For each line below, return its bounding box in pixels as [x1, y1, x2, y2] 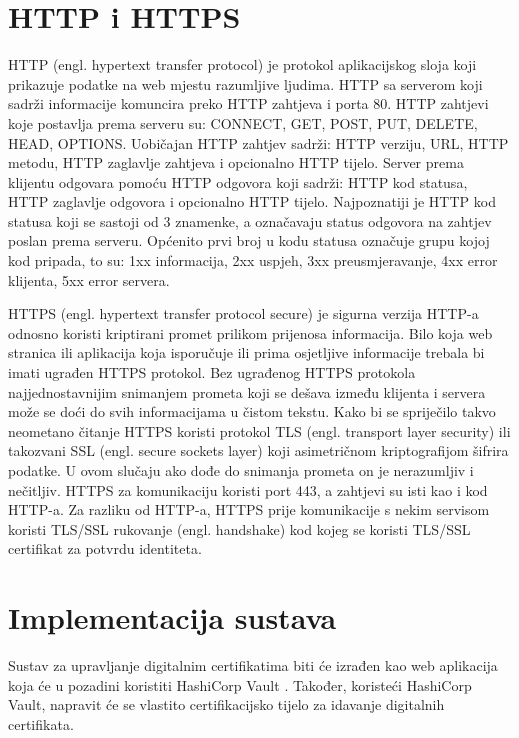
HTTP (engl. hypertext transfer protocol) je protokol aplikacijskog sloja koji [8, 54, 477, 75]
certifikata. [8, 713, 74, 734]
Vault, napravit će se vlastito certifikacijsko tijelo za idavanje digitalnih [8, 694, 445, 715]
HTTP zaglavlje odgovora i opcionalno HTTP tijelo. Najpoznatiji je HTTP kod [8, 191, 496, 212]
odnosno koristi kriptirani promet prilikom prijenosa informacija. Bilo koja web [8, 322, 493, 343]
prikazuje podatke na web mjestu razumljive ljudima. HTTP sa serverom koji [8, 73, 483, 94]
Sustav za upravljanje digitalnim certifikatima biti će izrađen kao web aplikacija [8, 655, 498, 676]
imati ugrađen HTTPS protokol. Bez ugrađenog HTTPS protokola [8, 362, 416, 383]
